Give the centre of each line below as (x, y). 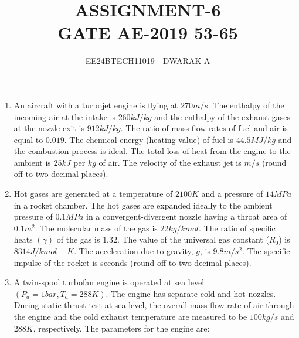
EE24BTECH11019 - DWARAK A (148, 61)
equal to (28, 139)
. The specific (266, 251)
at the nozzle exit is (49, 128)
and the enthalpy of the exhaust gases (222, 116)
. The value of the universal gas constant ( (193, 239)
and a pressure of (232, 194)
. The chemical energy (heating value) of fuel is (149, 139)
